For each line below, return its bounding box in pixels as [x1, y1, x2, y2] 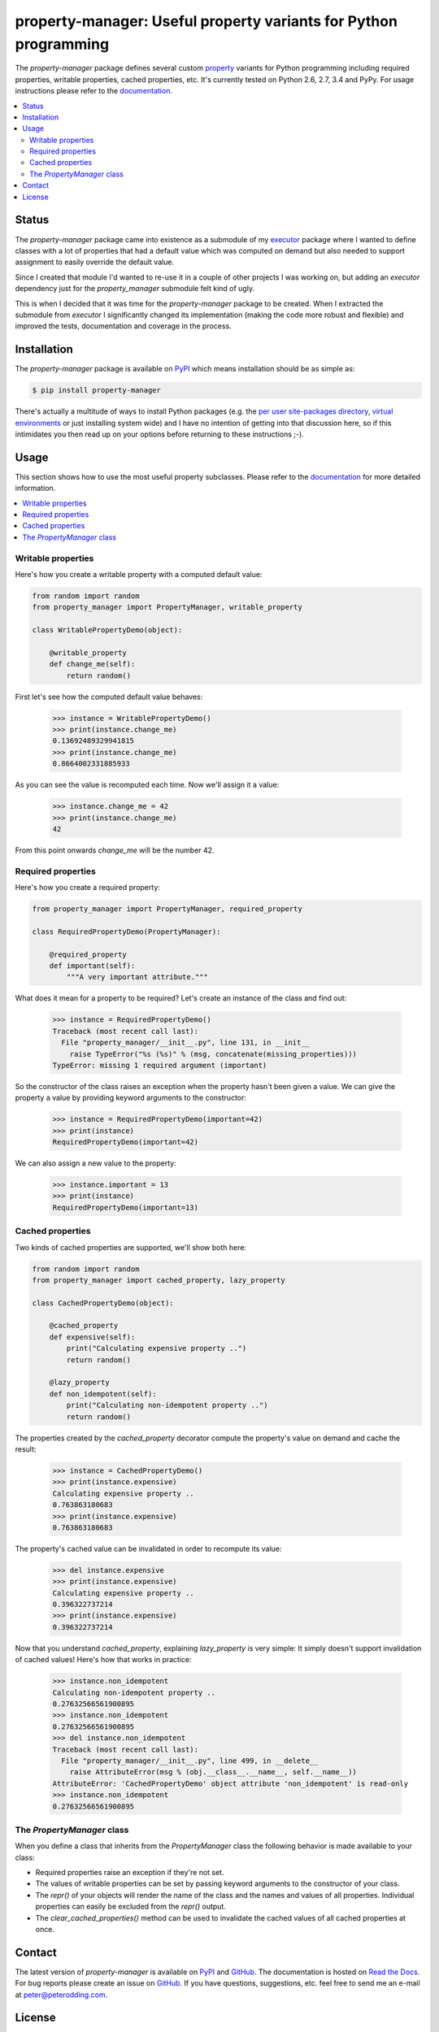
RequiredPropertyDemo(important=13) [52, 1203, 199, 1212]
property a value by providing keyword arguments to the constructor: [15, 1093, 247, 1103]
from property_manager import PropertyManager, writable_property [32, 602, 302, 612]
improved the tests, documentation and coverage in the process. [15, 321, 232, 331]
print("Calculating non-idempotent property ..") [66, 1400, 268, 1410]
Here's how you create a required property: [15, 883, 160, 892]
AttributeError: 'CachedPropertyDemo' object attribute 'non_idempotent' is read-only [52, 1778, 409, 1788]
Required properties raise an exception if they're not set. [35, 1868, 224, 1878]
